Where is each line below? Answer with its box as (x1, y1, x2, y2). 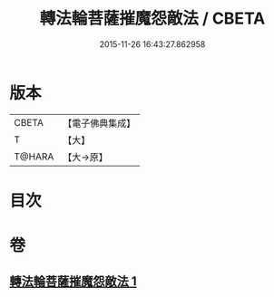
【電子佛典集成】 (63, 117, 136, 129)
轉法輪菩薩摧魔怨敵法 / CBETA (39, 8, 266, 29)
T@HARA (14, 150, 54, 163)
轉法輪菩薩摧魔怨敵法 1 (9, 273, 138, 290)
